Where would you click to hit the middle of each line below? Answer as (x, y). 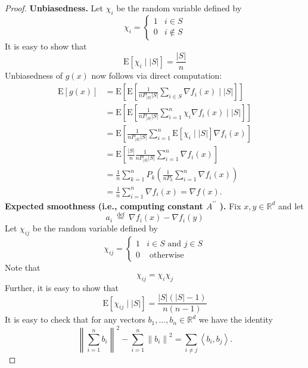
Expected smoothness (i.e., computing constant (104, 205)
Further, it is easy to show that (62, 287)
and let (291, 205)
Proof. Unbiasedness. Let (54, 8)
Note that (23, 268)
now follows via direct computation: (157, 75)
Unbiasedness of (34, 75)
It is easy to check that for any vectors (75, 319)
